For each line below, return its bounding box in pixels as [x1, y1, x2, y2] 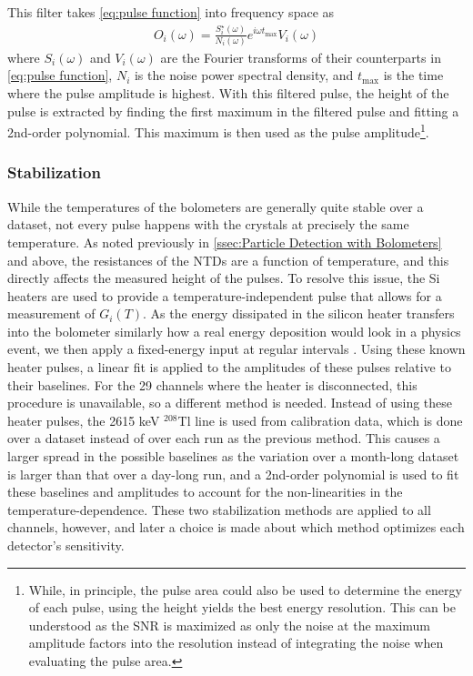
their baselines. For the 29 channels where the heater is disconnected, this [7, 375, 418, 394]
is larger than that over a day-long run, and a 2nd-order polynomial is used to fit [7, 464, 459, 483]
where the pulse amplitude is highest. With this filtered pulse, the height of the [7, 84, 449, 103]
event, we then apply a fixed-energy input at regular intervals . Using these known [7, 339, 466, 358]
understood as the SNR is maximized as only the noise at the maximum [28, 615, 430, 634]
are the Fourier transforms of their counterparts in [160, 47, 441, 66]
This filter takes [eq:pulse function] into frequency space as [7, 3, 335, 21]
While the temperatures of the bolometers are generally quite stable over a [7, 197, 424, 216]
